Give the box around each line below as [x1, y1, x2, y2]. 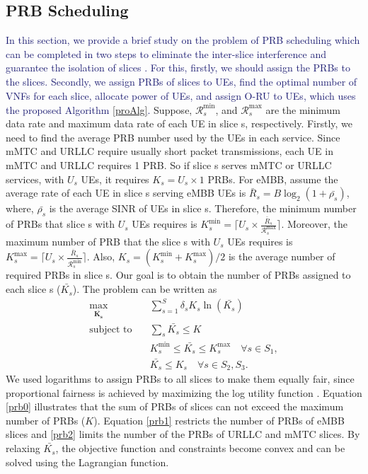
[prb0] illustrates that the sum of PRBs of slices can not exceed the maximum [6, 399, 344, 414]
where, [6, 201, 34, 216]
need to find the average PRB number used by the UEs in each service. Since [6, 129, 340, 144]
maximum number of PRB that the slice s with [6, 233, 210, 248]
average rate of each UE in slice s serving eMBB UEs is [6, 185, 246, 200]
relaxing [6, 441, 40, 456]
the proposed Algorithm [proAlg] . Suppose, [6, 102, 192, 117]
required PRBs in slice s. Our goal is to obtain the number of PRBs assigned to [6, 267, 351, 282]
